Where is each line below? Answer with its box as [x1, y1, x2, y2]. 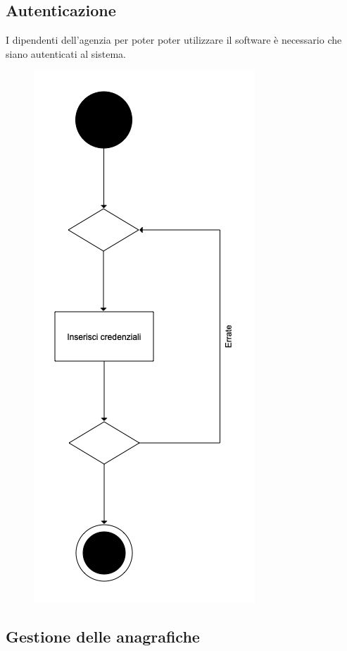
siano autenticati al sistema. [6, 46, 126, 61]
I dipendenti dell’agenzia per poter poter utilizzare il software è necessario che [6, 32, 342, 47]
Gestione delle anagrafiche [6, 626, 200, 647]
